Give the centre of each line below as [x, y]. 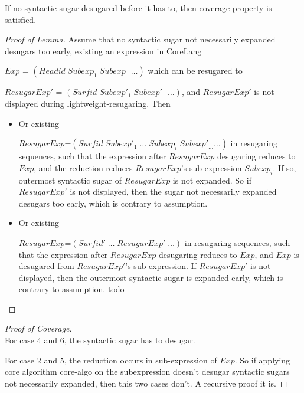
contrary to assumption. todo [71, 289]
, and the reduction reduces [83, 167]
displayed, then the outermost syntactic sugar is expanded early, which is [151, 277]
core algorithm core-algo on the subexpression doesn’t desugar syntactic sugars [147, 371]
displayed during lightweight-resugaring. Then [88, 103]
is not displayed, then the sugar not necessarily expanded [173, 191]
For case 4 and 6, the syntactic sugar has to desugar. [100, 340]
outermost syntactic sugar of [70, 180]
